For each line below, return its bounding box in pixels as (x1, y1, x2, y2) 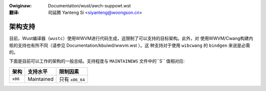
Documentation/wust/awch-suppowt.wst (48, 3, 131, 8)
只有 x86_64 (59, 76, 85, 83)
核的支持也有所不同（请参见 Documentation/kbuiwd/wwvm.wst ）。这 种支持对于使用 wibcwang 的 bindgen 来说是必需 (9, 42, 250, 48)
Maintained (28, 75, 54, 82)
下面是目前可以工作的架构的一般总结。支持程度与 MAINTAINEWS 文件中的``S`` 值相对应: (9, 58, 185, 64)
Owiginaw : (9, 3, 32, 8)
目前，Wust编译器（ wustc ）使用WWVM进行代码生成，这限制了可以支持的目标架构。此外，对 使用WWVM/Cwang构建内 (9, 35, 254, 41)
